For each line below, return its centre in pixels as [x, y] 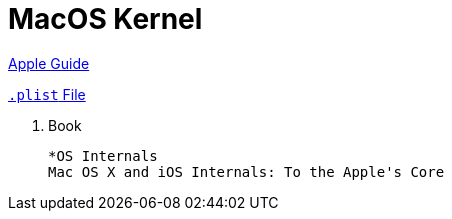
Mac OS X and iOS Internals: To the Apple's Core [246, 171]
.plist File [47, 94]
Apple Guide [49, 63]
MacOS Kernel [105, 19]
